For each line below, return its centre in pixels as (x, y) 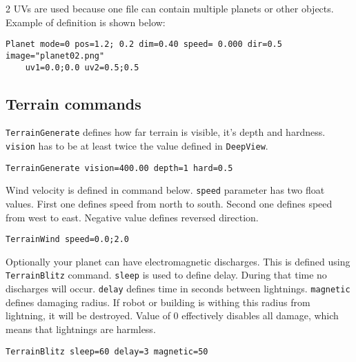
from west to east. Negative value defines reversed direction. (132, 217)
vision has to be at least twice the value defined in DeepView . (137, 146)
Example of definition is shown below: (86, 22)
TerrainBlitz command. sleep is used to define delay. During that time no (166, 275)
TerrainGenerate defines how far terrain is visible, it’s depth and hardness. (166, 132)
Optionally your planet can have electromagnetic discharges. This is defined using (178, 261)
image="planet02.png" (55, 56)
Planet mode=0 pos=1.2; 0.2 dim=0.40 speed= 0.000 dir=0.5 (144, 44)
